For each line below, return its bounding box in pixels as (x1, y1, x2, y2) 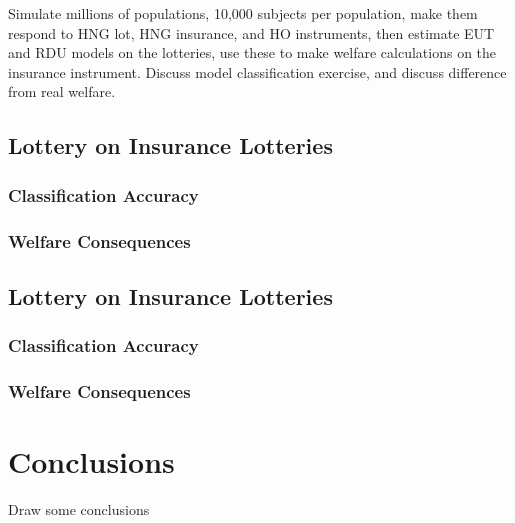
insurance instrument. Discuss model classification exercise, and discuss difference (8, 61, 507, 82)
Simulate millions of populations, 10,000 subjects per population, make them (8, 3, 478, 23)
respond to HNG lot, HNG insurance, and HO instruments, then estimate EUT (8, 22, 495, 43)
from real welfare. (8, 81, 116, 102)
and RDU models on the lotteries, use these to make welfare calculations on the (8, 42, 497, 63)
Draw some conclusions (8, 499, 150, 520)
